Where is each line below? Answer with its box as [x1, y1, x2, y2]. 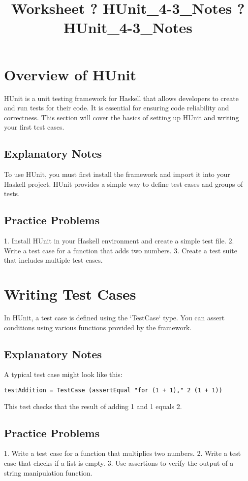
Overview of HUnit [4, 64, 136, 84]
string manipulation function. [4, 467, 93, 478]
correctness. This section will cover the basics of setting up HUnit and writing [4, 112, 239, 122]
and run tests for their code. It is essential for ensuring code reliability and [4, 103, 229, 113]
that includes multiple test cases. [4, 255, 103, 265]
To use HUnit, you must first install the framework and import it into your [4, 169, 230, 179]
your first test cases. [4, 122, 64, 132]
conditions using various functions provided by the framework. [4, 322, 192, 332]
